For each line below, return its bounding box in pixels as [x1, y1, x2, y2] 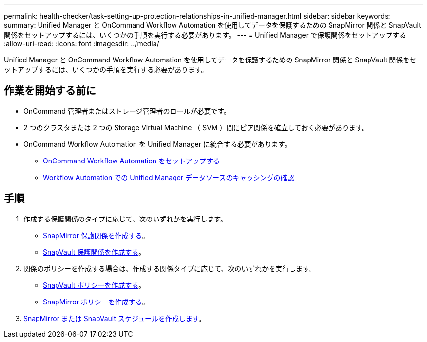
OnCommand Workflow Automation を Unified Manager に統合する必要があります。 [23, 140, 291, 148]
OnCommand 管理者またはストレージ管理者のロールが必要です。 [23, 106, 231, 115]
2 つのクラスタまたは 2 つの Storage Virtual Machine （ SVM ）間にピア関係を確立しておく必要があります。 [23, 123, 369, 132]
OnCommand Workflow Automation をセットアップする [43, 156, 220, 165]
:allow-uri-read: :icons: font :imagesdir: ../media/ [4, 40, 159, 48]
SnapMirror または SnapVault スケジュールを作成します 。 [23, 314, 206, 322]
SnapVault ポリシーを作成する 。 [43, 281, 146, 289]
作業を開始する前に [4, 84, 96, 97]
